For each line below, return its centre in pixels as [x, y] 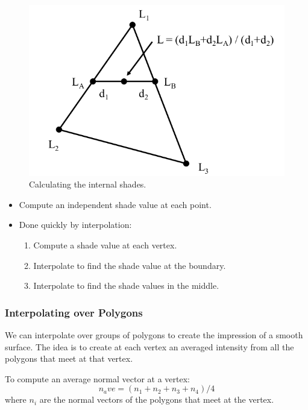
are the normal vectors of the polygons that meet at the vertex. [157, 399]
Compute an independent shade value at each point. [115, 204]
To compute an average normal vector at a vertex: [97, 378]
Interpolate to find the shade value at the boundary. [130, 265]
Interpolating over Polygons [74, 312]
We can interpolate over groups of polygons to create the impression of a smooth [154, 334]
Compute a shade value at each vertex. [105, 244]
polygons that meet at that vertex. [69, 358]
